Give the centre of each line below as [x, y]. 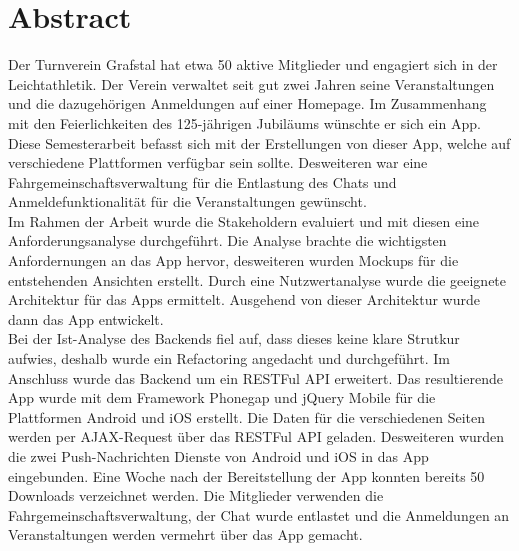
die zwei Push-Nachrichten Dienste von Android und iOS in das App [218, 456]
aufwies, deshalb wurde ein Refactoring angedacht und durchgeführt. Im [229, 358]
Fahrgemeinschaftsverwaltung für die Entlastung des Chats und [202, 181]
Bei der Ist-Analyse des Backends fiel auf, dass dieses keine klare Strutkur [234, 338]
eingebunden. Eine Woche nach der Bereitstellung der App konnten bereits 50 [246, 475]
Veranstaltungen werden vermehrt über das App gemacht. [185, 534]
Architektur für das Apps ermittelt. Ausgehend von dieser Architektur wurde [244, 299]
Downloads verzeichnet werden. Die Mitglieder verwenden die [196, 495]
